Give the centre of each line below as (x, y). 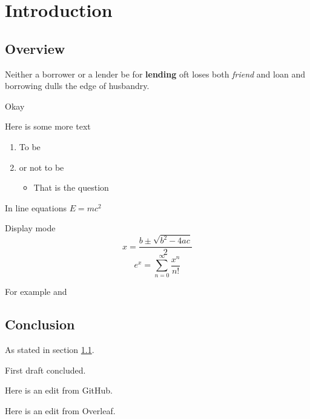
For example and (36, 292)
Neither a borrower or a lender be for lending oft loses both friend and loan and (155, 74)
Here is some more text (48, 126)
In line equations (36, 207)
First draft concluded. (45, 370)
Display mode (30, 228)
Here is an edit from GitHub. (59, 390)
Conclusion (40, 324)
